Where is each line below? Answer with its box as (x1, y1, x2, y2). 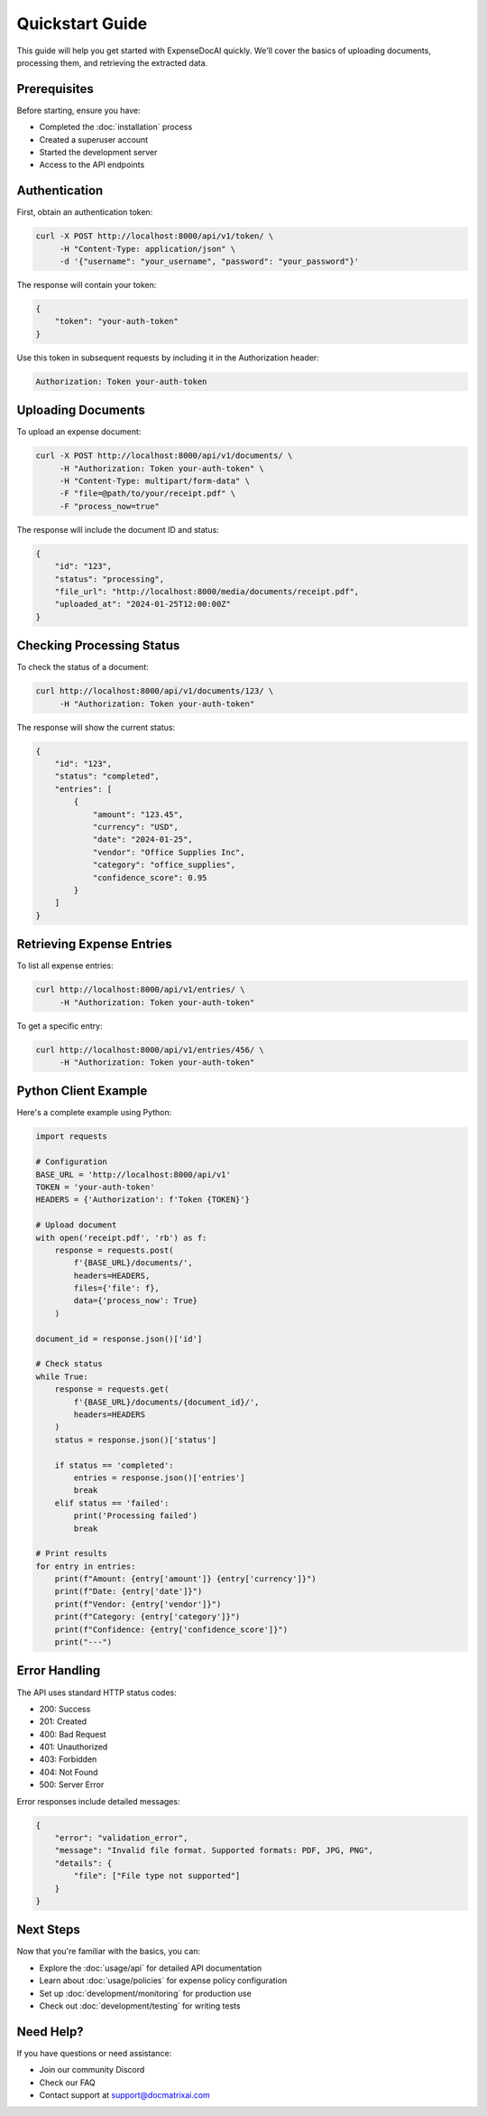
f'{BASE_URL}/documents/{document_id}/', (73, 1396, 260, 1407)
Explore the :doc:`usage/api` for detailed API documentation (39, 1962, 262, 1973)
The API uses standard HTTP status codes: (16, 1687, 178, 1698)
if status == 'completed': (54, 1459, 175, 1470)
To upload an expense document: (16, 426, 142, 437)
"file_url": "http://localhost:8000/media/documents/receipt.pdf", (54, 586, 360, 596)
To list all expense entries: (16, 960, 114, 971)
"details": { (54, 1858, 113, 1869)
